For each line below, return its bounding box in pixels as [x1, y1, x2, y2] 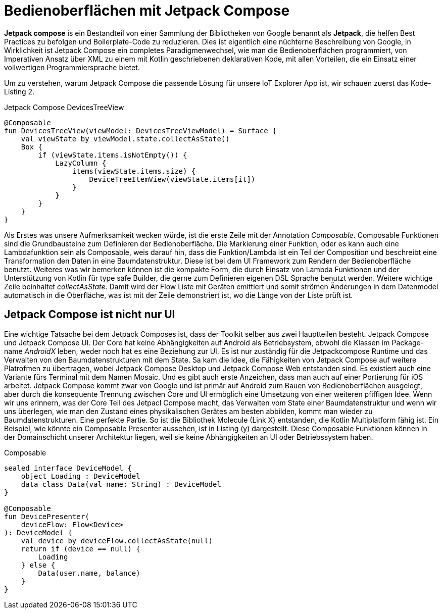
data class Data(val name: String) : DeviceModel [21, 480, 221, 488]
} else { [21, 560, 56, 569]
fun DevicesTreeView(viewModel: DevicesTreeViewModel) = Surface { [4, 126, 277, 135]
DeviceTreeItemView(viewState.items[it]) [89, 175, 256, 183]
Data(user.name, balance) [38, 569, 140, 577]
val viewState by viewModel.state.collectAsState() [21, 134, 230, 143]
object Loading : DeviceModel [21, 472, 140, 480]
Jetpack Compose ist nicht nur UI [4, 308, 175, 321]
